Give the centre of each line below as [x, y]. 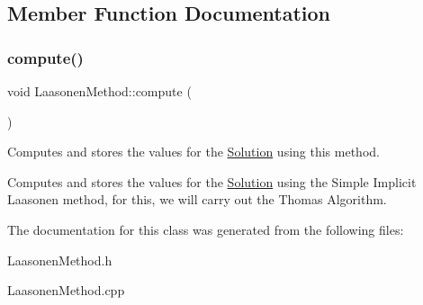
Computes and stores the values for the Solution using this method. [193, 152]
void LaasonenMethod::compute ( [99, 91]
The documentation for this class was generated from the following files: [206, 229]
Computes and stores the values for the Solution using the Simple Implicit [212, 181]
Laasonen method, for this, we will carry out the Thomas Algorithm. [197, 199]
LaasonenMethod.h [60, 260]
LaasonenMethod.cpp [66, 290]
